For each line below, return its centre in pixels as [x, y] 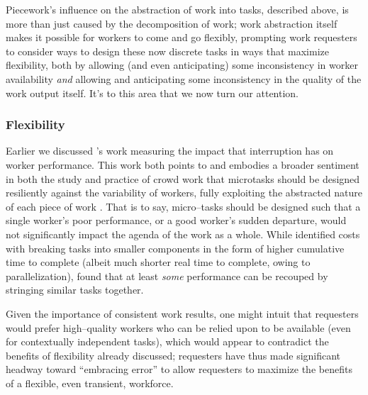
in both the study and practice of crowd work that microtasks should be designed [183, 178]
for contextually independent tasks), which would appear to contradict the [167, 341]
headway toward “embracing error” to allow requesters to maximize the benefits [179, 369]
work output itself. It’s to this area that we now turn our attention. [152, 93]
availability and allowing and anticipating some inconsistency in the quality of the [184, 78]
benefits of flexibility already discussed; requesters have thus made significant [173, 355]
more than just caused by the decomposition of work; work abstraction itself [172, 23]
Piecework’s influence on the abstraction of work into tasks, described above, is [177, 9]
